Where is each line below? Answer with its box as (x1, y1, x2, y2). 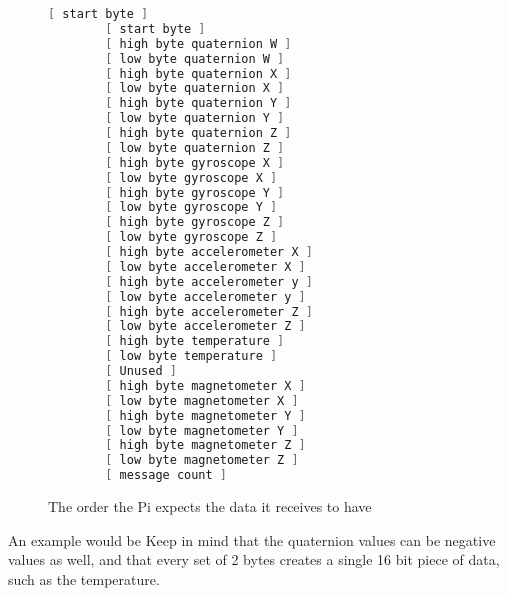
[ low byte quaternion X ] (105, 81, 285, 96)
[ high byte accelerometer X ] (105, 245, 313, 259)
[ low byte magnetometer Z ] (105, 453, 299, 468)
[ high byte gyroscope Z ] (105, 215, 285, 230)
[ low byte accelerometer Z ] (105, 319, 306, 334)
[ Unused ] (105, 364, 177, 378)
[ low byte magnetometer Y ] (105, 423, 299, 438)
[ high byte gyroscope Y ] (105, 185, 285, 200)
